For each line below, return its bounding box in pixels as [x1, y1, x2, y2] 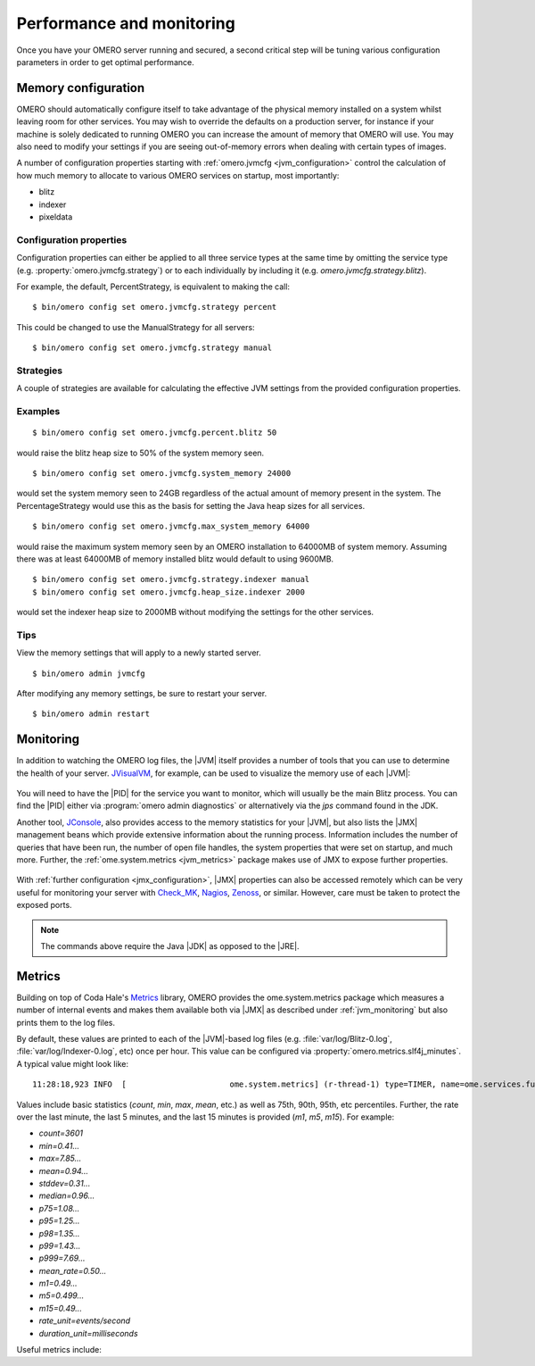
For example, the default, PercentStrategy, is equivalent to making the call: [16, 281, 290, 292]
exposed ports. [16, 900, 72, 911]
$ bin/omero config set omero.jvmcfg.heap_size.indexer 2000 [32, 587, 305, 597]
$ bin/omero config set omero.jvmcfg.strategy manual [32, 343, 272, 353]
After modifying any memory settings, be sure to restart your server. [16, 687, 267, 698]
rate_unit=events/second [38, 1315, 131, 1326]
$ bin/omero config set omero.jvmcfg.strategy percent [32, 302, 277, 312]
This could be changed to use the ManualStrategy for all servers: [16, 321, 255, 332]
